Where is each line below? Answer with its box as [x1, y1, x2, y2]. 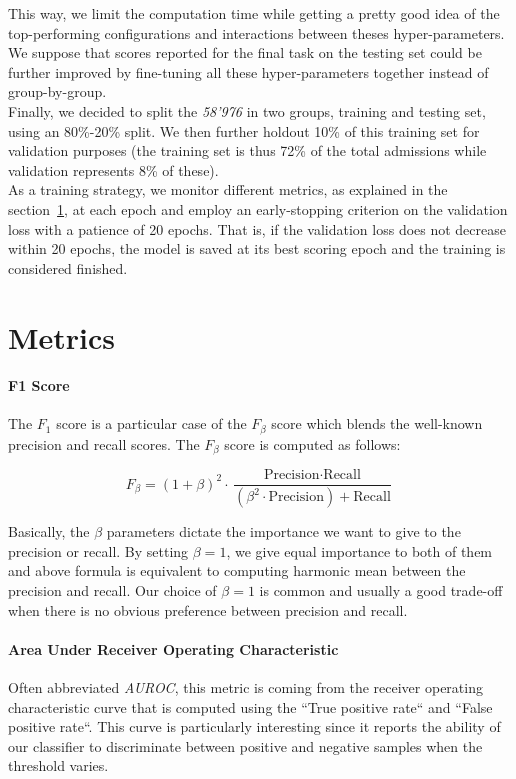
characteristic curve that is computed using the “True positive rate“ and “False [8, 696, 493, 717]
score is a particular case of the [56, 413, 247, 434]
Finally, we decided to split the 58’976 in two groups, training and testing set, [8, 100, 486, 121]
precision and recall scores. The [8, 433, 200, 454]
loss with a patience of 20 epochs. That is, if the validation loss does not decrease [8, 218, 506, 239]
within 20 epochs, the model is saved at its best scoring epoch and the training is [8, 238, 506, 259]
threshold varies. [8, 755, 109, 776]
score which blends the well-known [271, 413, 483, 434]
